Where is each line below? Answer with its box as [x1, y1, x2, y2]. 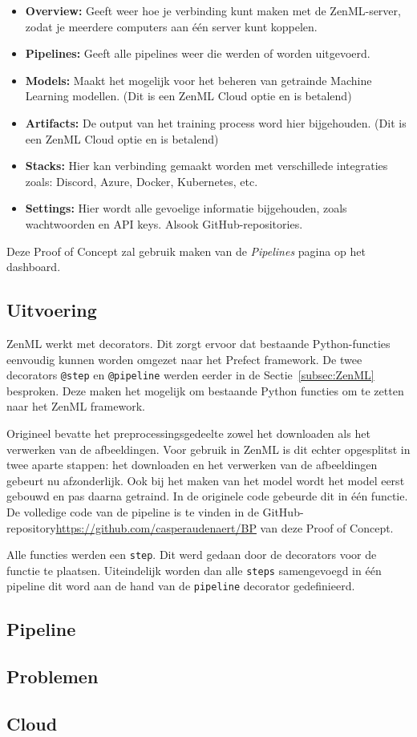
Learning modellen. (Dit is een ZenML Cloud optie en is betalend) [25, 87, 352, 104]
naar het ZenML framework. [6, 398, 145, 415]
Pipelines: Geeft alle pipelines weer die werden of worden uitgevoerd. [25, 45, 370, 62]
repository [6, 519, 56, 536]
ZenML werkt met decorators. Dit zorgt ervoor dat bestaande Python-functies [6, 334, 391, 351]
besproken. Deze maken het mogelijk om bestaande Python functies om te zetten [6, 382, 404, 399]
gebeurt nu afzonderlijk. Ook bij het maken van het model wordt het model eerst [6, 472, 405, 488]
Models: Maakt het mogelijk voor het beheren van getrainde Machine [25, 71, 372, 88]
